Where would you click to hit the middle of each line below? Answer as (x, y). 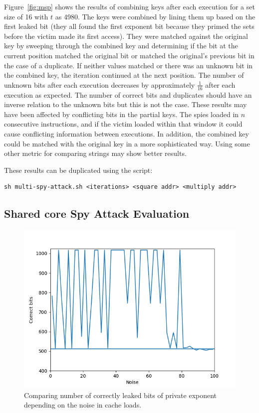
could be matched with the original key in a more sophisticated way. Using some (127, 143)
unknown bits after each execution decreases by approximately (100, 84)
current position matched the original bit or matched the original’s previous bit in (129, 55)
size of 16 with (26, 16)
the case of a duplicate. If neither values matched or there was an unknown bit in (129, 65)
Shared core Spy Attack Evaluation (97, 213)
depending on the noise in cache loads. (83, 405)
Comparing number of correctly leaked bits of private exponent (121, 395)
